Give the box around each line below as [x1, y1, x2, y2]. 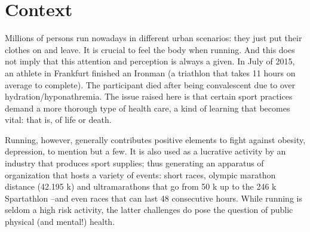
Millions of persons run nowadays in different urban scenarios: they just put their [5, 32, 302, 44]
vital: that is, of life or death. [5, 113, 112, 126]
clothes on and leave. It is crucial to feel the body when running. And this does [5, 43, 295, 55]
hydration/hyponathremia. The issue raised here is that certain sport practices [5, 90, 293, 103]
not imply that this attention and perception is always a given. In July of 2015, [5, 55, 295, 67]
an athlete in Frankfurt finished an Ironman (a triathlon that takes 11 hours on [5, 66, 296, 79]
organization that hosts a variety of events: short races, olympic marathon [5, 168, 276, 181]
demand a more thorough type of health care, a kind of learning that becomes [5, 101, 290, 114]
